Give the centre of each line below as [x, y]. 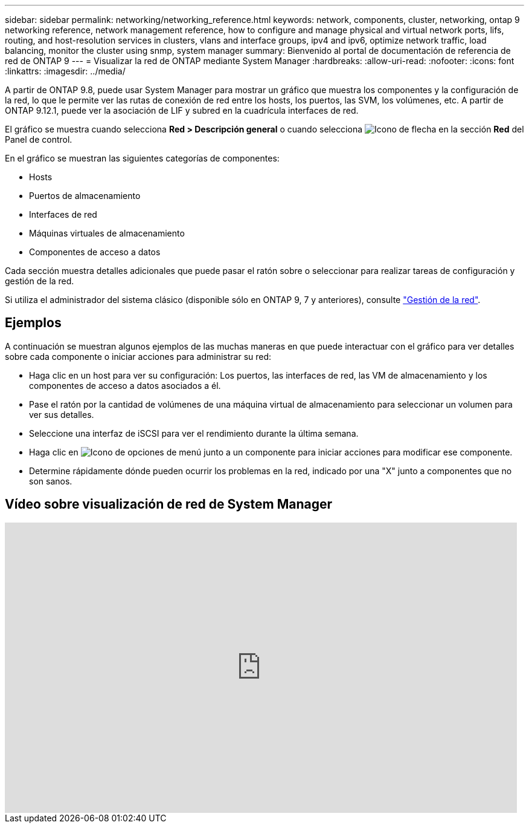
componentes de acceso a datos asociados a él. [125, 385]
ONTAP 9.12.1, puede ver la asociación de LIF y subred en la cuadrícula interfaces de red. [182, 110]
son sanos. [51, 481]
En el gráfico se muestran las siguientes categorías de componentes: [142, 158]
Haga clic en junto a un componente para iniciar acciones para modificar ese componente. [271, 452]
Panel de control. [39, 139]
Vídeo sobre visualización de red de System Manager [169, 504]
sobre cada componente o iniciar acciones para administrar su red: [138, 356]
